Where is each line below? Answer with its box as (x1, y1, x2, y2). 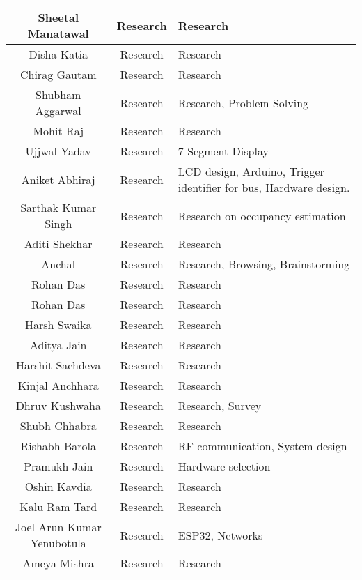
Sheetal (38, 9, 79, 25)
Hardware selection (178, 458, 271, 474)
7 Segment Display (178, 143, 269, 159)
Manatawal (27, 25, 89, 41)
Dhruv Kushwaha (15, 397, 101, 413)
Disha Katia (29, 46, 88, 62)
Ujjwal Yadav (25, 143, 91, 159)
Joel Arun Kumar (15, 519, 102, 535)
